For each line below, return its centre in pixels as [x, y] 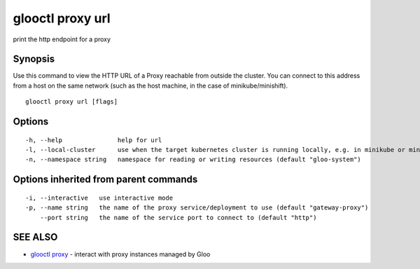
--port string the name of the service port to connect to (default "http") [178, 218]
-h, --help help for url [94, 140]
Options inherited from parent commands [105, 180]
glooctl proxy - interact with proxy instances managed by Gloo [120, 254]
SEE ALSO [35, 237]
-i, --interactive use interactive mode [99, 198]
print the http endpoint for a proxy [62, 39]
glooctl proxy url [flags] [72, 102]
